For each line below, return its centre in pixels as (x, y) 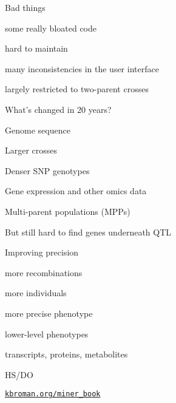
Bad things (25, 7)
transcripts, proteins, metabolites (66, 354)
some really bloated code (51, 28)
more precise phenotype (49, 313)
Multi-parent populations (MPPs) (68, 211)
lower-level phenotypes (47, 334)
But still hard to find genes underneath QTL (88, 232)
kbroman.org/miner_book (53, 394)
